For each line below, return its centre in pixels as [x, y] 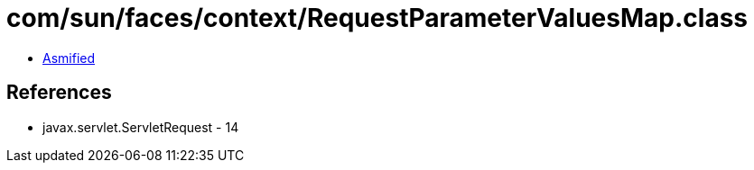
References [59, 93]
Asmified [69, 58]
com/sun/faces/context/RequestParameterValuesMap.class [377, 18]
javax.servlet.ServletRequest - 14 [141, 127]
